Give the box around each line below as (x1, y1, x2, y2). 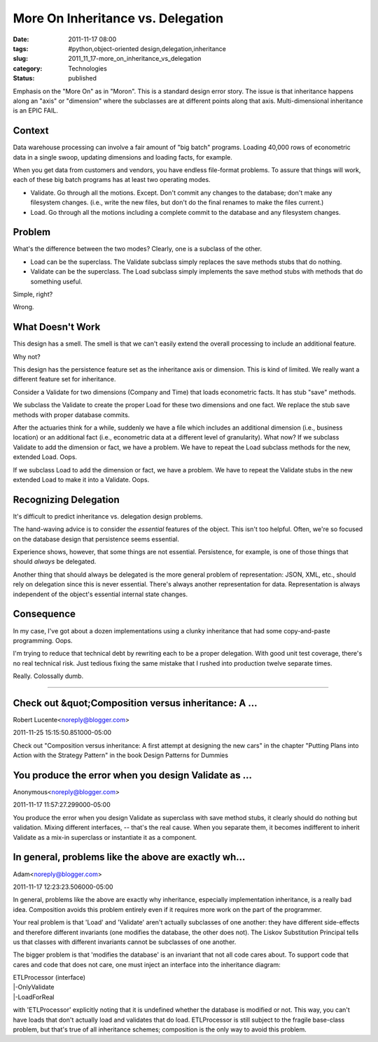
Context (13, 125, 49, 136)
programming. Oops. (13, 636, 73, 645)
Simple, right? (13, 290, 53, 298)
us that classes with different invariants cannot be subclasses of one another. (13, 938, 237, 946)
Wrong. (13, 303, 34, 311)
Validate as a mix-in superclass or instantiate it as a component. (13, 833, 197, 841)
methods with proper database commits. (13, 410, 130, 419)
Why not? (13, 352, 41, 360)
